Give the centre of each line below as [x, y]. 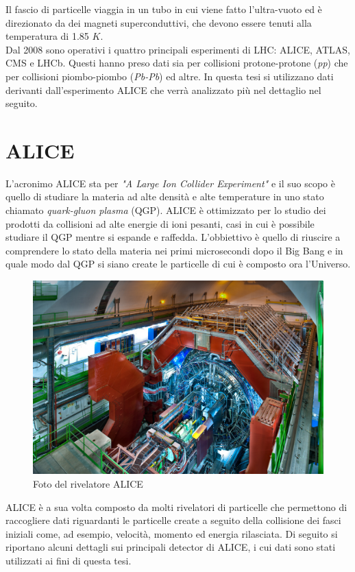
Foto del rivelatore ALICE [88, 484]
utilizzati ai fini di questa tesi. [69, 560]
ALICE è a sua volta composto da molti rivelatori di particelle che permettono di [176, 507]
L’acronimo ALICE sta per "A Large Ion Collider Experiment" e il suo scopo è [170, 183]
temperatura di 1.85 [47, 36]
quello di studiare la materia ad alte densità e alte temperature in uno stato [165, 196]
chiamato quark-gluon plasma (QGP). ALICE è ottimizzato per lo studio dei [166, 210]
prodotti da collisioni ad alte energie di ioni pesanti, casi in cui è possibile [160, 223]
